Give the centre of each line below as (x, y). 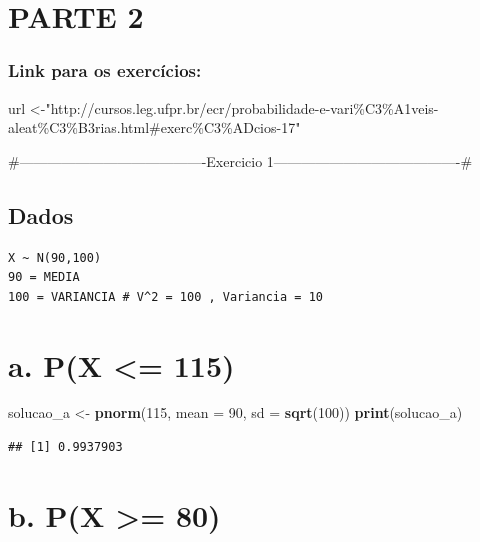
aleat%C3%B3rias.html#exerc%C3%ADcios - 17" (154, 127)
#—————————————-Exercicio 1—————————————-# (240, 160)
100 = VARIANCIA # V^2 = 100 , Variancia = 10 (165, 296)
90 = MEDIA (44, 277)
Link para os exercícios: (105, 70)
